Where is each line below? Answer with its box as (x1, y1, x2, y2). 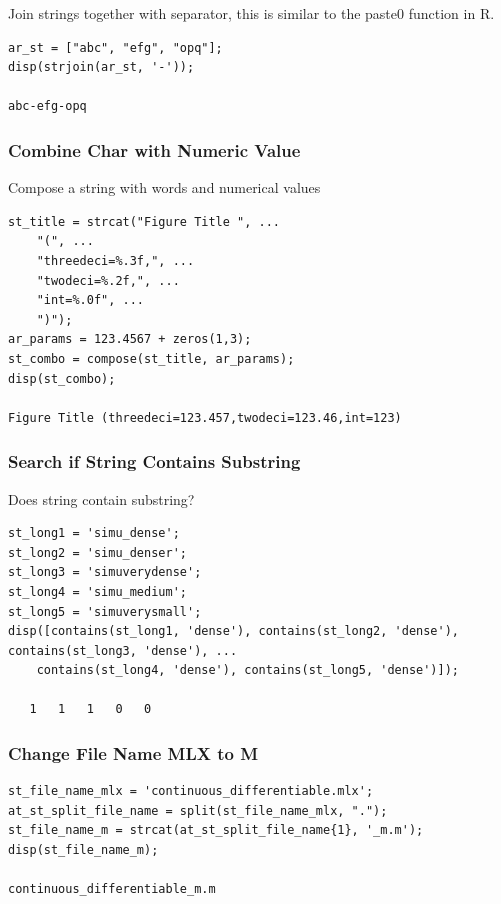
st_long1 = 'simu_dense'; (8, 526, 180, 541)
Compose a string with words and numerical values (8, 177, 321, 198)
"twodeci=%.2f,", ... (36, 273, 180, 288)
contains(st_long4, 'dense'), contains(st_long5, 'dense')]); (36, 663, 460, 678)
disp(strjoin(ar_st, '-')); (8, 60, 195, 75)
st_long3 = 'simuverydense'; (8, 565, 202, 580)
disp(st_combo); (8, 371, 116, 386)
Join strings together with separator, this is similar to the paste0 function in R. (8, 3, 495, 23)
